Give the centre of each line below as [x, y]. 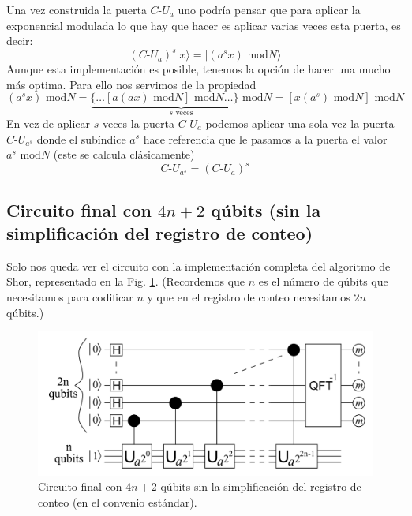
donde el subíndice [81, 138]
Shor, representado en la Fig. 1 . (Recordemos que [126, 281]
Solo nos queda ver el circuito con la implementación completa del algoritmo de [199, 265]
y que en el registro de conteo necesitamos [249, 296]
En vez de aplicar [49, 123]
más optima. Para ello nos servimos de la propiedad [131, 84]
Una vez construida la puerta [77, 9]
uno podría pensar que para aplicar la [269, 9]
